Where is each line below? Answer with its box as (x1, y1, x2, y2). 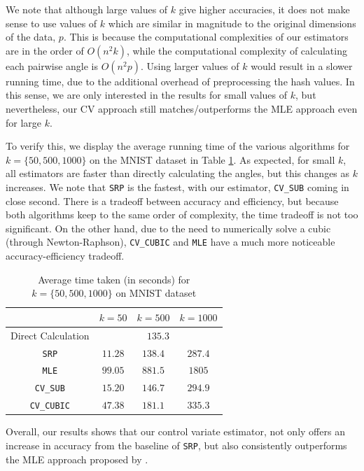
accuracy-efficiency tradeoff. (6, 248, 125, 263)
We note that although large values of (6, 2, 168, 16)
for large (6, 115, 42, 129)
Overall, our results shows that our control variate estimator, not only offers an (6, 424, 345, 439)
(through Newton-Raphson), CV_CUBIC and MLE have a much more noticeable (6, 234, 335, 249)
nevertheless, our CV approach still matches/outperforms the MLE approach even (6, 101, 358, 115)
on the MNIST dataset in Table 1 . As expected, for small (90, 152, 335, 167)
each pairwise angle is (6, 58, 99, 73)
